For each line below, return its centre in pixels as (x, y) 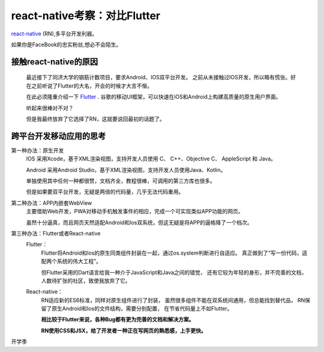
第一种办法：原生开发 (37, 150)
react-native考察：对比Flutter (86, 16)
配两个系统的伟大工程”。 (71, 261)
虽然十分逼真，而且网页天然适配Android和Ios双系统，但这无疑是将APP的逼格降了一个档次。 (139, 222)
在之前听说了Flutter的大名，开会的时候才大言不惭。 (89, 86)
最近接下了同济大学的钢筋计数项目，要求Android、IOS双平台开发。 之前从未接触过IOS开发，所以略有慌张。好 (161, 77)
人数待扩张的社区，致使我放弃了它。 (86, 281)
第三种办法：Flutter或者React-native (56, 233)
